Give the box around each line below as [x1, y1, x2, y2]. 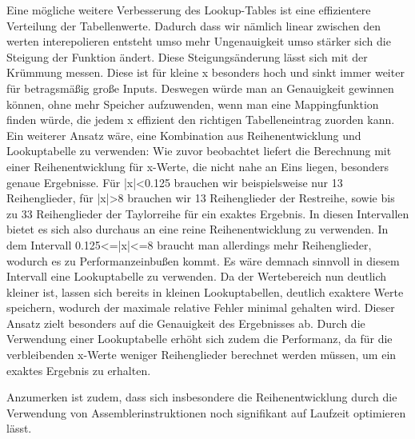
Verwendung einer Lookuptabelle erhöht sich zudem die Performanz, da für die [6, 330, 393, 347]
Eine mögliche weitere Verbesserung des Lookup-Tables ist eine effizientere [6, 2, 371, 18]
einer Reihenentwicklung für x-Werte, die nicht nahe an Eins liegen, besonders [6, 158, 389, 174]
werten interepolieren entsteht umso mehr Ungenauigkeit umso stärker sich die [6, 33, 391, 50]
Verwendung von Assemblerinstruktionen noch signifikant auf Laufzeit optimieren [6, 404, 406, 421]
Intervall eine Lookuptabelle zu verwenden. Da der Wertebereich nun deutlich [6, 268, 387, 285]
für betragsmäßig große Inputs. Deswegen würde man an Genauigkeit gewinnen [6, 79, 394, 96]
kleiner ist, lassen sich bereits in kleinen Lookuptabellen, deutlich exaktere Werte [6, 283, 404, 300]
